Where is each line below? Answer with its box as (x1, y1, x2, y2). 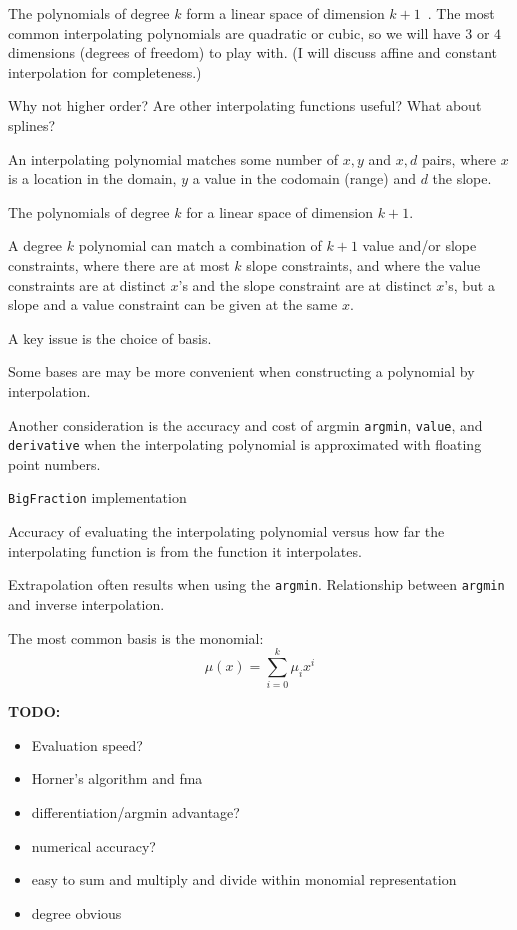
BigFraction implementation (8, 487, 187, 508)
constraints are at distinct (8, 274, 166, 295)
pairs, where (421, 148, 496, 169)
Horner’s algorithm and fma (31, 768, 203, 789)
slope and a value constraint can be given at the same (8, 294, 338, 315)
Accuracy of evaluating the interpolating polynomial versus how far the (8, 521, 445, 542)
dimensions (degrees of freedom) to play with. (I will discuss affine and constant (8, 42, 498, 63)
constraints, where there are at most (8, 254, 230, 275)
